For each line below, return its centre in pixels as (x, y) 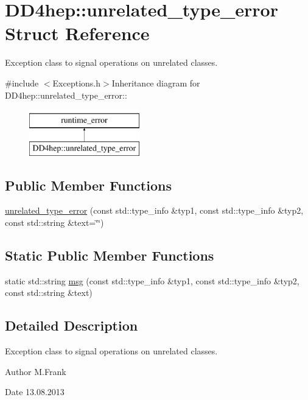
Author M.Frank (36, 371)
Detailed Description (72, 325)
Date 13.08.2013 (35, 392)
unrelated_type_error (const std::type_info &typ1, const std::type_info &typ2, (154, 210)
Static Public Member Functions (110, 255)
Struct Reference (77, 33)
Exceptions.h (77, 82)
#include (22, 82)
